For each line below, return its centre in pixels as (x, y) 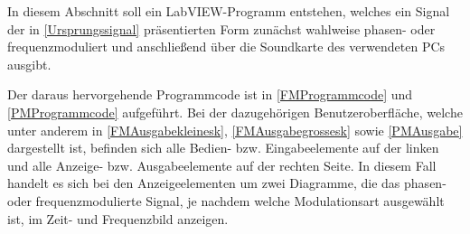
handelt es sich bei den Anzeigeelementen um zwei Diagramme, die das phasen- (227, 183)
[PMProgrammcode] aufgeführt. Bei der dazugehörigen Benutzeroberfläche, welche (235, 112)
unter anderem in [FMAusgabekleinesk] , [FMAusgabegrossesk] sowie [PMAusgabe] (235, 130)
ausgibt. (29, 64)
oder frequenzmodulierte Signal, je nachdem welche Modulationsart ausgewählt (226, 200)
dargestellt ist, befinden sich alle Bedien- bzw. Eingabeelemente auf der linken (223, 148)
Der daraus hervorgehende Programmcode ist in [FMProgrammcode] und (210, 94)
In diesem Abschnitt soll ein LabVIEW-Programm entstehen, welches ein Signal (229, 11)
